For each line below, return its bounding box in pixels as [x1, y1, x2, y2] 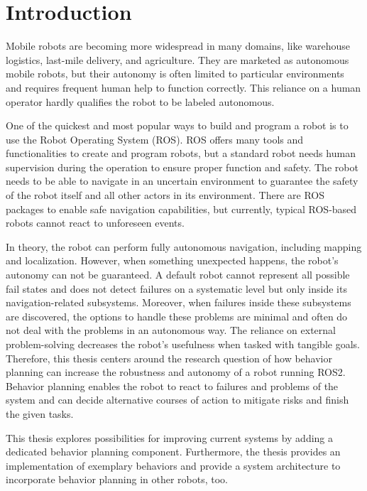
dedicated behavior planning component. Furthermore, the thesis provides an [6, 444, 341, 459]
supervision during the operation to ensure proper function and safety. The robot [6, 159, 358, 174]
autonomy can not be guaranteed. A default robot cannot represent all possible [6, 267, 350, 282]
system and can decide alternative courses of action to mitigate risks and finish [6, 392, 349, 407]
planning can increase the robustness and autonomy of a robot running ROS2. [6, 365, 346, 379]
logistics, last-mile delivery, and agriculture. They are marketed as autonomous [6, 52, 349, 67]
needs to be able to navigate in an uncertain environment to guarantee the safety [6, 173, 358, 188]
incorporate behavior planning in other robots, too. [6, 472, 229, 487]
